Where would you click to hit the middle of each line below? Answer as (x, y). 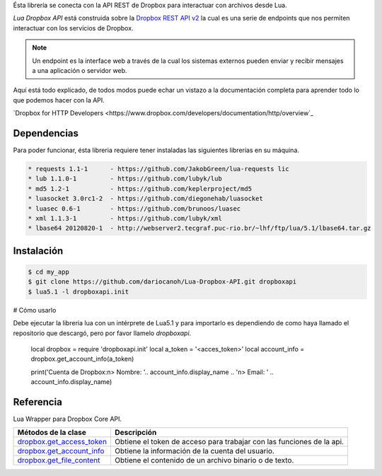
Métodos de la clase (52, 433)
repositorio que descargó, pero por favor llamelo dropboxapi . (102, 333)
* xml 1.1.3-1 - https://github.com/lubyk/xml (125, 218)
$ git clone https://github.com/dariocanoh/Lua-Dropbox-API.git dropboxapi (162, 282)
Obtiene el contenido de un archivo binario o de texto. (204, 460)
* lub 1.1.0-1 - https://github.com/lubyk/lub (125, 179)
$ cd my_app (49, 272)
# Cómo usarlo (35, 310)
